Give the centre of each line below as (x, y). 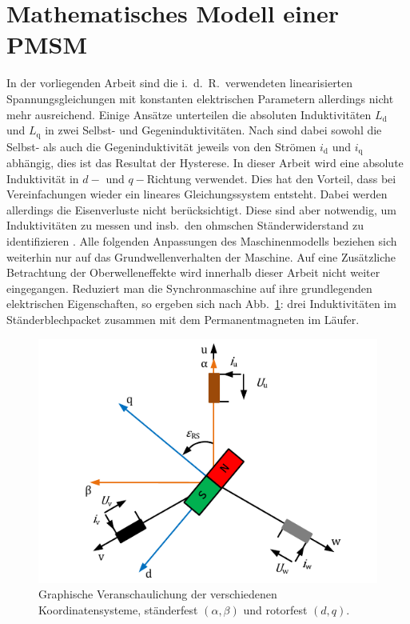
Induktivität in (43, 178)
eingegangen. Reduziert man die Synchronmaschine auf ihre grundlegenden (189, 288)
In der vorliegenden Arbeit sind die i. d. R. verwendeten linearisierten (180, 83)
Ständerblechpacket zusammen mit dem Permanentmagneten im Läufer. (183, 319)
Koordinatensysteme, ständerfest (118, 609)
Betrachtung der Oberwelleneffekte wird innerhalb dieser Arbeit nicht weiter (193, 272)
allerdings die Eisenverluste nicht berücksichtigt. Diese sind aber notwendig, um (201, 209)
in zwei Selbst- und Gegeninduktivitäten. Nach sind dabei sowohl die (213, 130)
